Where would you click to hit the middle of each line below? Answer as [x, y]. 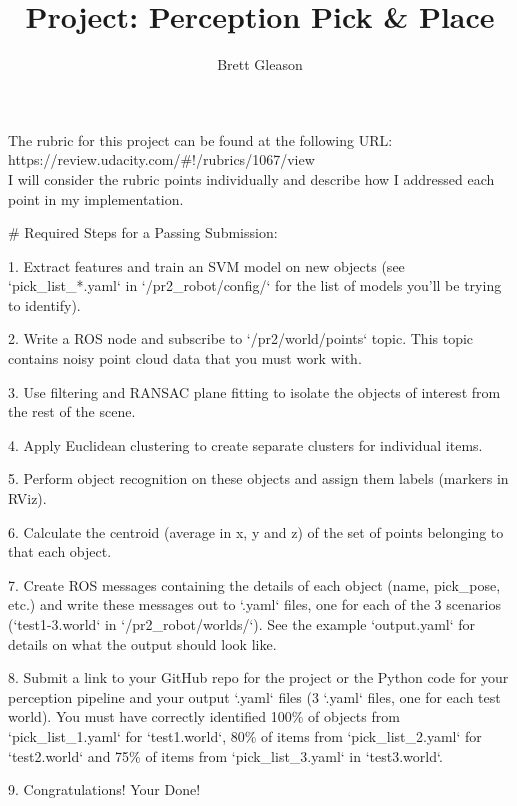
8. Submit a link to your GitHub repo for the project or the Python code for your [258, 677]
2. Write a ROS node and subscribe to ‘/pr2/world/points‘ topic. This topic [241, 338]
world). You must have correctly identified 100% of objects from [204, 716]
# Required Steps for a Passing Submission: [143, 232]
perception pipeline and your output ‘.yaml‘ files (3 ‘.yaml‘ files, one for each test [254, 696]
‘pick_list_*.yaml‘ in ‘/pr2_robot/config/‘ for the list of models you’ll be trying [255, 285]
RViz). [27, 498]
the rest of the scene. [72, 411]
